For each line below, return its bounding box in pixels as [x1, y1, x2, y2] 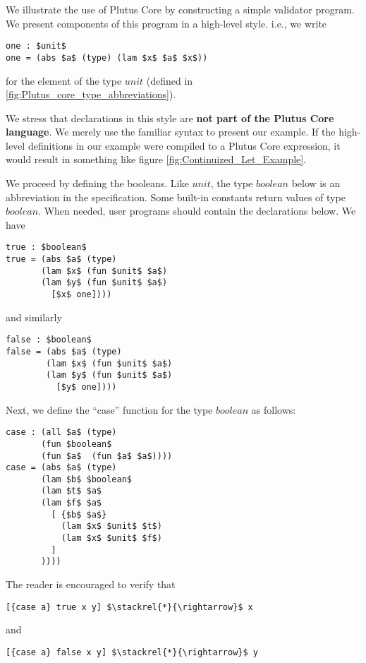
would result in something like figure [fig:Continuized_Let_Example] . [6, 152, 307, 167]
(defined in [146, 73, 193, 88]
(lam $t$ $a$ [41, 486, 102, 496]
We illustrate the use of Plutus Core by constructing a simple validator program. [6, 2, 355, 16]
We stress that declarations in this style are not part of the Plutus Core [6, 110, 334, 125]
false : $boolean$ [6, 335, 92, 345]
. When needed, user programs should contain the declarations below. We [38, 203, 356, 218]
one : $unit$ [6, 41, 66, 52]
